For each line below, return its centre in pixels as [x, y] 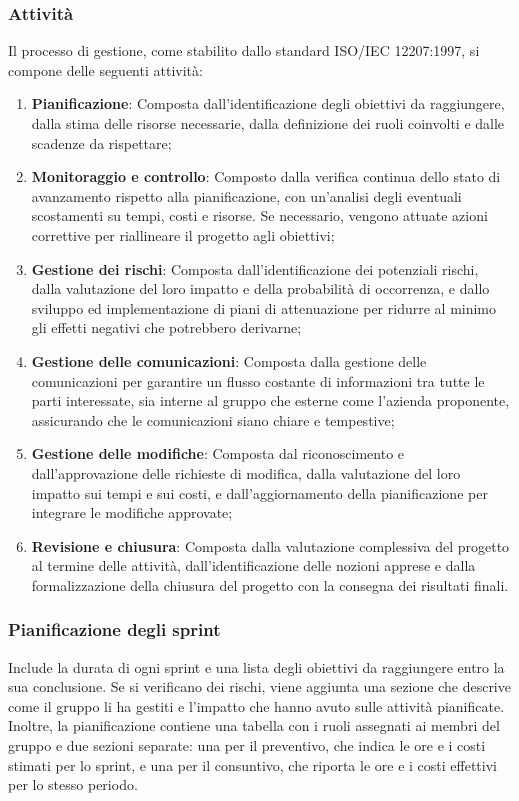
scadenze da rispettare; [101, 142]
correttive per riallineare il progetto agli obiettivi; [183, 234]
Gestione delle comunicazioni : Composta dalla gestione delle [229, 360]
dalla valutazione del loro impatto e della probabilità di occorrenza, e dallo [260, 288]
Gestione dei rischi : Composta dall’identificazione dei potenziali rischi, [255, 268]
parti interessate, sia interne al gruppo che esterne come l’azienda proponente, [270, 400]
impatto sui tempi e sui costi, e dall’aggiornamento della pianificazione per [259, 492]
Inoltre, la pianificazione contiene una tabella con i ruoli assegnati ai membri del [254, 725]
